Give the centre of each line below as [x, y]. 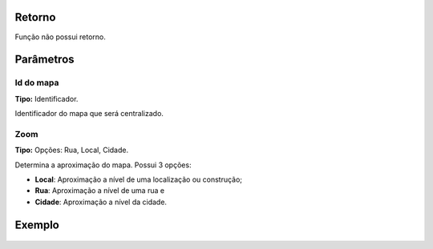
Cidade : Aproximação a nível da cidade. [101, 202]
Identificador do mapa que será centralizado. [89, 114]
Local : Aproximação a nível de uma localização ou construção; [139, 179]
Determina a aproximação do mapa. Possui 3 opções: [103, 165]
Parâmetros [45, 60]
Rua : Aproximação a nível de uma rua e [99, 191]
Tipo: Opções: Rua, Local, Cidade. [71, 150]
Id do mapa [37, 82]
